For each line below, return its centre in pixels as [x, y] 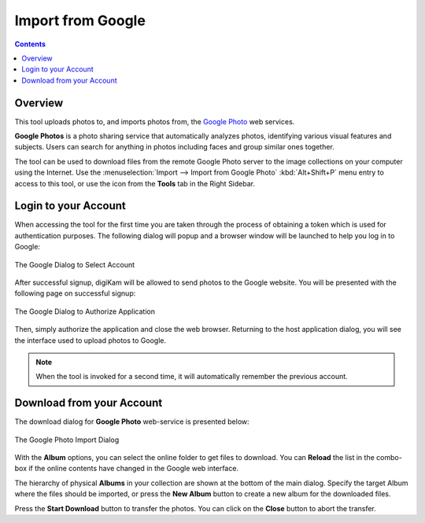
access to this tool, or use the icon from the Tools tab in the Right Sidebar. [135, 183]
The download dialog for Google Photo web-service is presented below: [132, 422]
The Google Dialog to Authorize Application [85, 311]
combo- [390, 458]
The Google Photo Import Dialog [67, 440]
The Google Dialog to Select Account [75, 264]
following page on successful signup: [75, 293]
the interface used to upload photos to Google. [91, 340]
